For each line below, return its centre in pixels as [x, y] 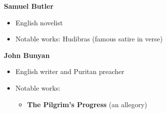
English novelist [39, 22]
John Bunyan [27, 55]
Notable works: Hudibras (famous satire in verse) [89, 39]
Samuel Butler [29, 6]
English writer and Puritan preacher [70, 71]
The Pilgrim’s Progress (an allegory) [87, 104]
